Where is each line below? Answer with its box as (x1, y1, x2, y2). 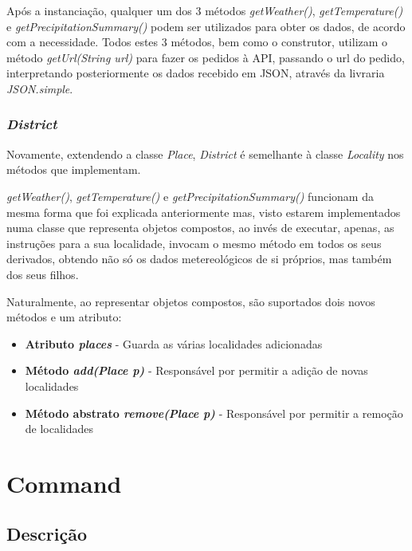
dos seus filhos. (6, 266, 79, 282)
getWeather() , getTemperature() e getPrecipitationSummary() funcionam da (6, 187, 374, 204)
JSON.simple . (6, 80, 73, 96)
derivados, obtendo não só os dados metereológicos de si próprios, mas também (6, 250, 392, 267)
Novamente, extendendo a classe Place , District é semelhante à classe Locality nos (6, 145, 404, 162)
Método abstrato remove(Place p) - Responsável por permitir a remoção (25, 404, 403, 421)
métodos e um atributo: (6, 309, 122, 325)
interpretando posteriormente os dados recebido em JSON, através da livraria (6, 65, 385, 81)
